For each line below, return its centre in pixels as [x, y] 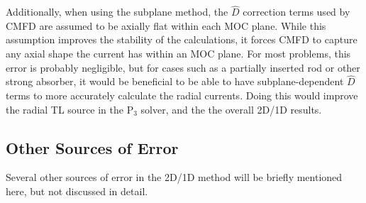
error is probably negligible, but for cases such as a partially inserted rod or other [183, 67]
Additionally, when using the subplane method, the [117, 12]
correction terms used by [296, 12]
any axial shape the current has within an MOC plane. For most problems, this [178, 53]
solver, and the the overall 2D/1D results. [231, 109]
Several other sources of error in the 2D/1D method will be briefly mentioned [174, 177]
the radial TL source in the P [70, 109]
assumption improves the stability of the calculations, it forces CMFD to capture [182, 39]
